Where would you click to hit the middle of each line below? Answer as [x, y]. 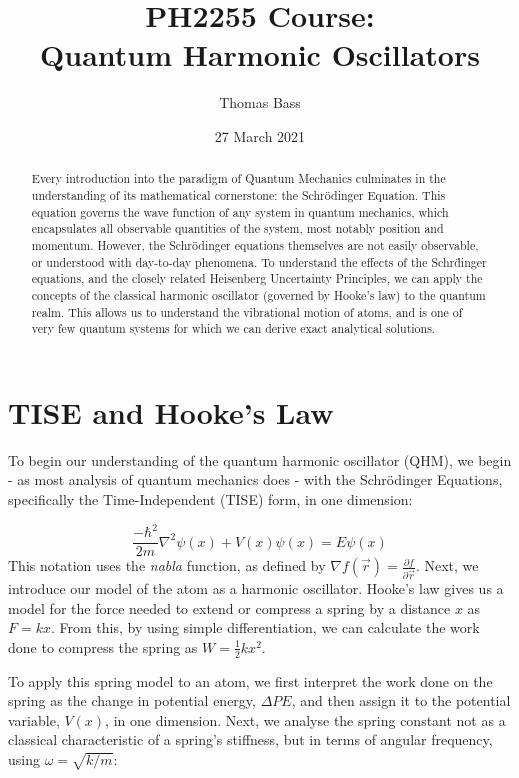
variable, [34, 719]
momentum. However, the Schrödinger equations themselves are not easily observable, [255, 244]
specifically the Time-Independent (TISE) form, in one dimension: [210, 498]
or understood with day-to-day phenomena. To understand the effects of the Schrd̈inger [259, 261]
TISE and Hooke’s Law [171, 411]
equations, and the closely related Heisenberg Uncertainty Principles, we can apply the [257, 278]
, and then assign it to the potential [401, 700]
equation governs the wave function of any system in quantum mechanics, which [240, 211]
